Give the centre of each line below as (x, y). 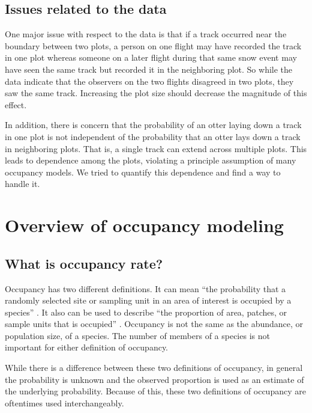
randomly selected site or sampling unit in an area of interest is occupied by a (148, 300)
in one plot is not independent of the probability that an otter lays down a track (153, 136)
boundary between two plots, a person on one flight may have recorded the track (153, 45)
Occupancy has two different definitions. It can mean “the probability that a (145, 288)
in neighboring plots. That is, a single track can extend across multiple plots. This (156, 148)
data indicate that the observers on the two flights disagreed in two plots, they (149, 81)
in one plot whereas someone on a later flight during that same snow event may (151, 57)
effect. (16, 104)
